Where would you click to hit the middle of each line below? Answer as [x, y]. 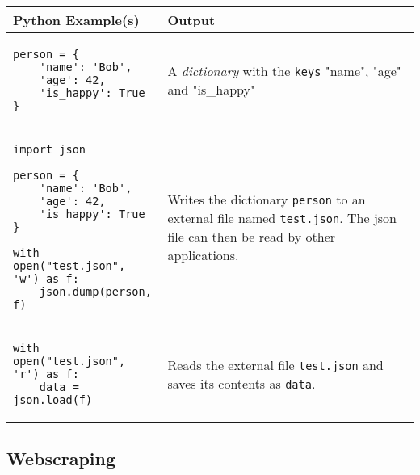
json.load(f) [53, 400]
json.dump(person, [95, 292]
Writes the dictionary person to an [267, 199]
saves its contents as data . [241, 383]
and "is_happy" [211, 89]
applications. [203, 255]
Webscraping [61, 458]
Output [191, 20]
